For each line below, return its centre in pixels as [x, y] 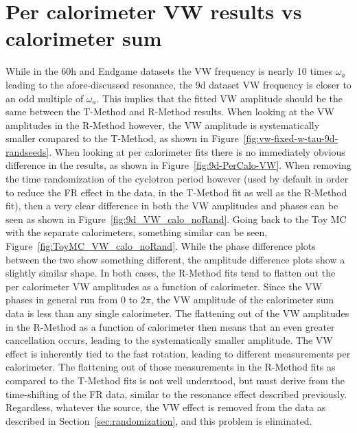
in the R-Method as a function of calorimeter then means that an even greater [170, 326]
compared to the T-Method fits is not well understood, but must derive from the [175, 380]
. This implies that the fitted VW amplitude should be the [219, 98]
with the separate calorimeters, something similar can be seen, [137, 232]
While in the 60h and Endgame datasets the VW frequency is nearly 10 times [169, 71]
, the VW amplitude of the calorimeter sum [242, 300]
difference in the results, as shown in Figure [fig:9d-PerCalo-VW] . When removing [178, 165]
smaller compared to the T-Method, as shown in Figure [122, 138]
